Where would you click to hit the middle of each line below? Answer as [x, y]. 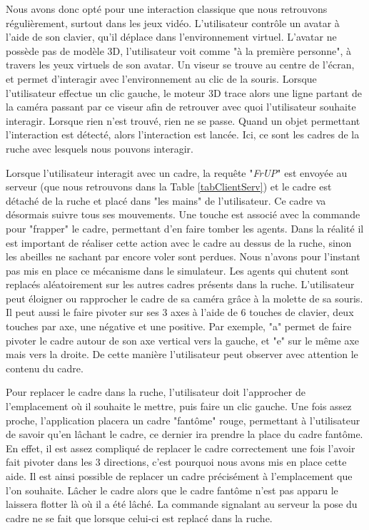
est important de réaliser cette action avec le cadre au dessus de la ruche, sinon [179, 242]
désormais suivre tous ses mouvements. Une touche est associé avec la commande [183, 214]
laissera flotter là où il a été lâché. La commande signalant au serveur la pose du [182, 504]
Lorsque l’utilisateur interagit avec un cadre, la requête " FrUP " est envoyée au [177, 172]
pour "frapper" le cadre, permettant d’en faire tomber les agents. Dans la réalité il [185, 228]
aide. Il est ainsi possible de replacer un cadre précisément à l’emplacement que [179, 476]
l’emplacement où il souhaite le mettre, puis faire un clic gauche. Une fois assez [179, 406]
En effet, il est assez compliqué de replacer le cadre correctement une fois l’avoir [181, 448]
